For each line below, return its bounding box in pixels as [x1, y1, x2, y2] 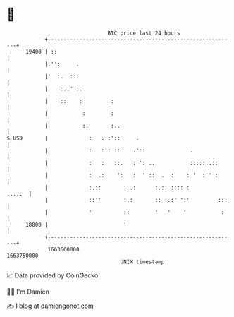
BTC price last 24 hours [107, 30, 180, 37]
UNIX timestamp [120, 258, 165, 265]
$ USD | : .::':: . [6, 134, 140, 142]
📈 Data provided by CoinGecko [6, 271, 99, 280]
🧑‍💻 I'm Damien [6, 287, 50, 296]
